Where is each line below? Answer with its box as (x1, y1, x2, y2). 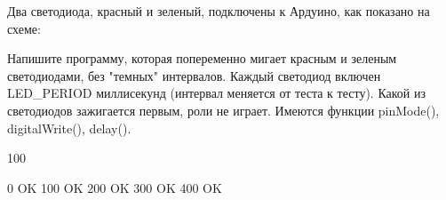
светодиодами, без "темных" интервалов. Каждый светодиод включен (7, 66, 381, 84)
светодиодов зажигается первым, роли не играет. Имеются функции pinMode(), (7, 100, 440, 119)
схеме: (7, 19, 41, 37)
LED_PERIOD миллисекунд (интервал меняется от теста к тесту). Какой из (7, 84, 426, 102)
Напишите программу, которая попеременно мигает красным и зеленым (7, 49, 397, 68)
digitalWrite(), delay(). (7, 118, 131, 137)
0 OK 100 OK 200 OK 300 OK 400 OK (7, 178, 222, 196)
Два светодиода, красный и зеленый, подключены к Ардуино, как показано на (7, 2, 430, 20)
